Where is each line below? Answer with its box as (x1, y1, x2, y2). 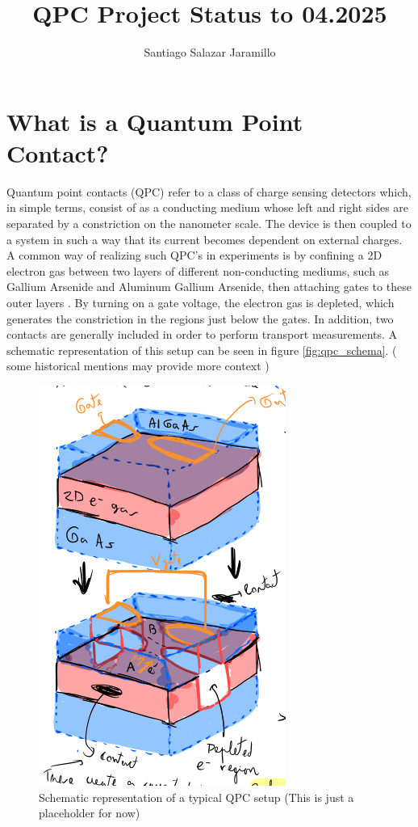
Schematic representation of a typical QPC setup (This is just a (39, 788, 354, 805)
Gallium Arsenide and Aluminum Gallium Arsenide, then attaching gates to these (6, 278, 412, 295)
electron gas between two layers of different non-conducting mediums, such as (6, 262, 390, 279)
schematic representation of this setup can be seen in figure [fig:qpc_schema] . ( (6, 341, 397, 358)
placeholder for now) (39, 804, 140, 821)
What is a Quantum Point (6, 104, 303, 137)
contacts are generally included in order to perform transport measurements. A (6, 326, 398, 343)
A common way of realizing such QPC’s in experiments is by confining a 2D (6, 247, 382, 264)
